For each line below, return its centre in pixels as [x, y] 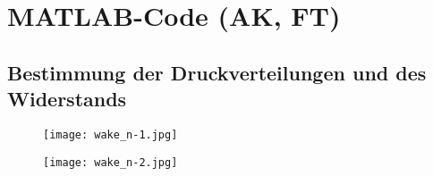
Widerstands [67, 99]
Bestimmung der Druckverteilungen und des [217, 72]
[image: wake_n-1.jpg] [110, 134]
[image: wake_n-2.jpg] [110, 162]
